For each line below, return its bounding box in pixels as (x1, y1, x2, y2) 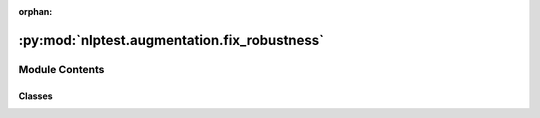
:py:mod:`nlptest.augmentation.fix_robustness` (18, 31, 325, 49)
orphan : (18, 6, 53, 17)
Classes (18, 90, 54, 102)
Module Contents (18, 62, 105, 76)
